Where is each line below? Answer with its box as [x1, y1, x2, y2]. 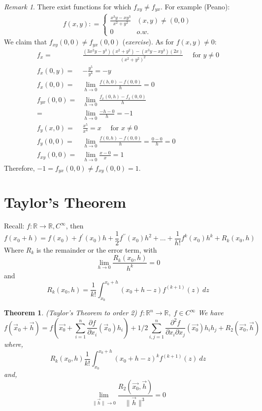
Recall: [4, 221, 25, 231]
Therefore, [4, 162, 35, 173]
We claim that [4, 37, 47, 47]
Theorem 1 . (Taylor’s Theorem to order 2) [4, 307, 137, 318]
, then [65, 221, 84, 231]
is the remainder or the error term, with [36, 244, 157, 255]
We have [198, 307, 224, 318]
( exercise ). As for [122, 37, 174, 47]
